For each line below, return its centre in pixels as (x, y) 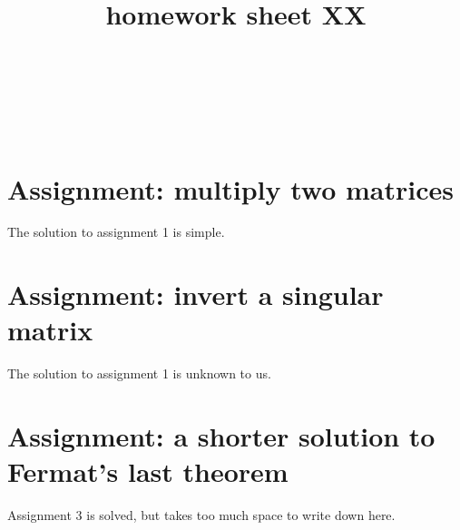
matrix (50, 330)
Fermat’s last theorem (148, 471)
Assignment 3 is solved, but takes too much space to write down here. (201, 515)
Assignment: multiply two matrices (230, 188)
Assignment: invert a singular (196, 294)
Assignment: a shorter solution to (221, 436)
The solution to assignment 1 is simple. (116, 232)
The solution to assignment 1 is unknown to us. (139, 373)
